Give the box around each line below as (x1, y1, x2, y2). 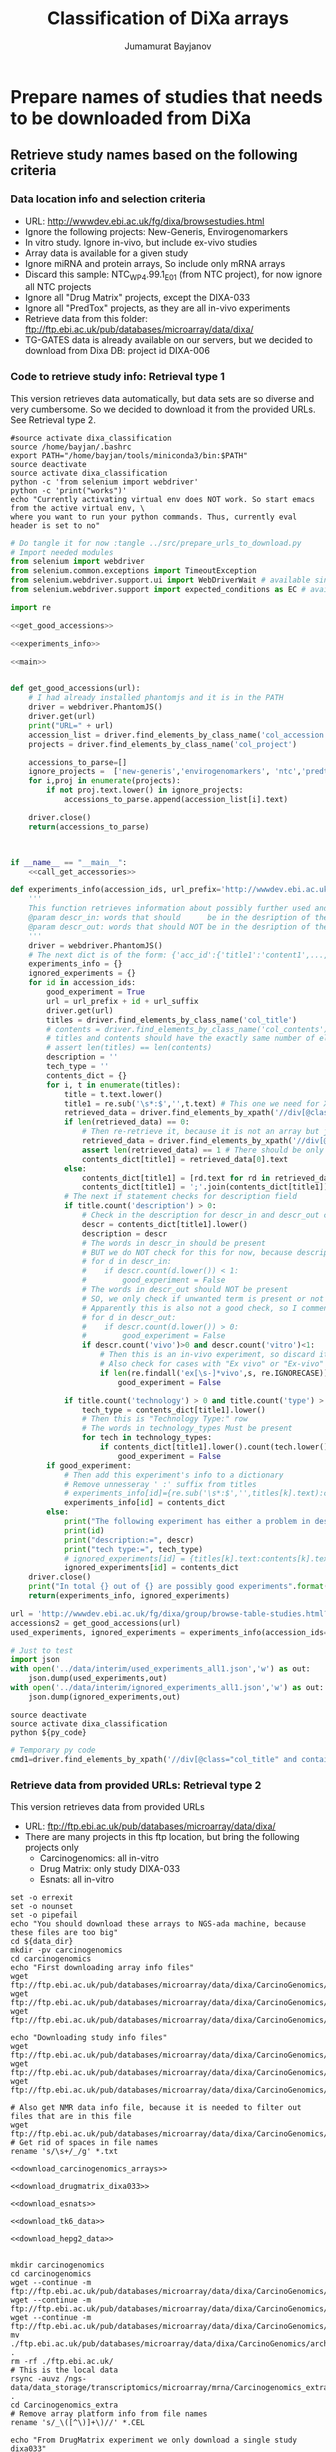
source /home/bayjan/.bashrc (10, 442, 132, 452)
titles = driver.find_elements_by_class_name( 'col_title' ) (46, 1015, 298, 1025)
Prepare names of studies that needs (10, 85, 323, 108)
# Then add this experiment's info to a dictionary (63, 1470, 284, 1480)
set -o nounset (10, 1901, 74, 1911)
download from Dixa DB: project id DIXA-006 (24, 345, 210, 357)
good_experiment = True (46, 987, 145, 997)
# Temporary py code (10, 1745, 97, 1755)
